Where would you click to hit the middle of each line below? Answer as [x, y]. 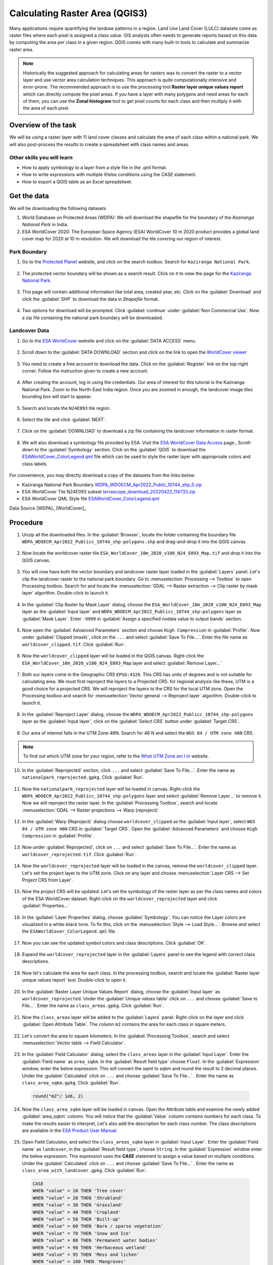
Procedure [26, 522]
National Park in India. [45, 225]
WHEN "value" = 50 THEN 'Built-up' [77, 1219]
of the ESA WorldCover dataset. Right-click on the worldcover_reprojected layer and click [120, 899]
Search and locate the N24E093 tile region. [66, 408]
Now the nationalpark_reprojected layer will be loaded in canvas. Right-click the [111, 789]
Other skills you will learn [41, 157]
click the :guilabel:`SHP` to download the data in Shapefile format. [90, 299]
